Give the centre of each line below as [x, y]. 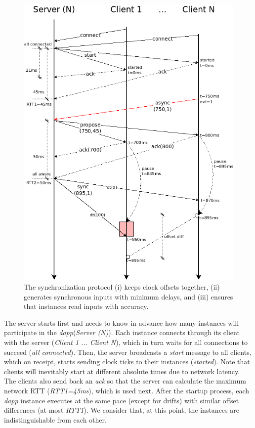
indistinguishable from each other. [55, 419]
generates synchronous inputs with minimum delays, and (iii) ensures [128, 296]
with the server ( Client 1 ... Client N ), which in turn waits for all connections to [126, 342]
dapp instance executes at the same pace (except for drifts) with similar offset [122, 400]
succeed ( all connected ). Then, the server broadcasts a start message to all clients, [128, 352]
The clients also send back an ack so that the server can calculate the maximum [125, 381]
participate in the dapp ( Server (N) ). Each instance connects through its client [122, 332]
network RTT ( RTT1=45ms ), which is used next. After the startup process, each [127, 391]
